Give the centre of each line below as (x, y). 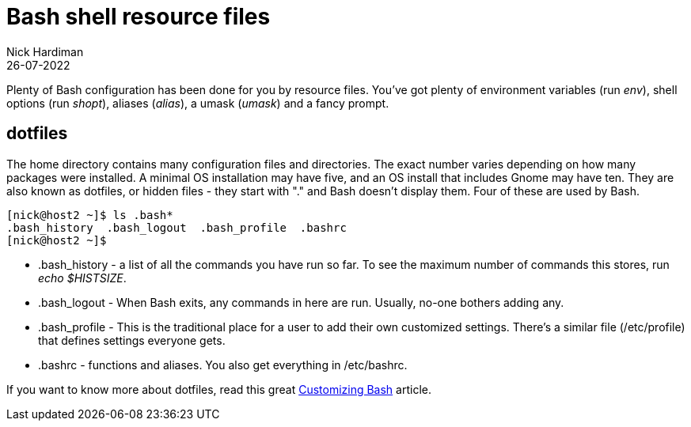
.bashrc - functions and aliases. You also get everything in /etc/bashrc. (223, 365)
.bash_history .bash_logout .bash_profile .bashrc (177, 227)
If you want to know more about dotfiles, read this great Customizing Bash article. (219, 389)
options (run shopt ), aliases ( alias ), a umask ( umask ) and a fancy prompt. (198, 103)
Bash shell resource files (139, 17)
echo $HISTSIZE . (82, 278)
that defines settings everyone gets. (132, 340)
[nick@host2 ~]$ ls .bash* (90, 215)
